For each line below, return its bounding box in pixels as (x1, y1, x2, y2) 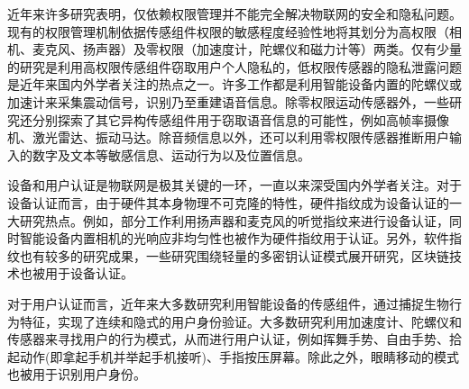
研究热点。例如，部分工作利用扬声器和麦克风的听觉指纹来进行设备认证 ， (19, 211, 449, 230)
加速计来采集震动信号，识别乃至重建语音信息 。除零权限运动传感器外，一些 (7, 92, 449, 111)
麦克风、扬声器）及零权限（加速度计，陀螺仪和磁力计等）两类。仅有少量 (32, 40, 462, 59)
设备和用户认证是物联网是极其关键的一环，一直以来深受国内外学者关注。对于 (7, 176, 462, 194)
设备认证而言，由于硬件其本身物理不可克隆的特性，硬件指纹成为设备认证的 (7, 193, 449, 212)
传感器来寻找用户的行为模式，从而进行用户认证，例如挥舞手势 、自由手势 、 (7, 330, 449, 348)
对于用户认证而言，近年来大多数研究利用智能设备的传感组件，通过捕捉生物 (7, 294, 449, 312)
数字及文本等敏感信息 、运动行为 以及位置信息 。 (32, 145, 310, 164)
